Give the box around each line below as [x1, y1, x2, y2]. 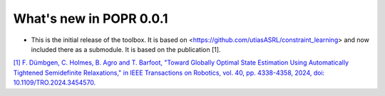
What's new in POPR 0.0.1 [13, 11, 168, 26]
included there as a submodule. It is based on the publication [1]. [31, 45, 221, 53]
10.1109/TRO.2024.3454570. [13, 78, 96, 87]
